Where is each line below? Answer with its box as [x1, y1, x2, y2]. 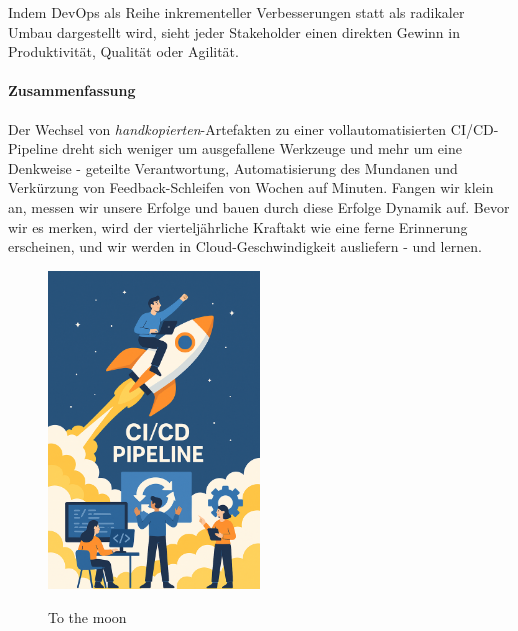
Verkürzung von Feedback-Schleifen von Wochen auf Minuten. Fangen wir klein [8, 177, 494, 198]
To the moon [48, 606, 127, 627]
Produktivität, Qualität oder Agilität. [8, 41, 239, 62]
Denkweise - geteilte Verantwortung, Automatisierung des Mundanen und [8, 157, 458, 178]
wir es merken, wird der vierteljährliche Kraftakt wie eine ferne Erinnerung [8, 216, 468, 237]
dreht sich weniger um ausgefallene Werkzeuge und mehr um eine [62, 138, 462, 159]
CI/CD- [450, 118, 499, 139]
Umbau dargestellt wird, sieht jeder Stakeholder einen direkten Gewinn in [8, 21, 460, 42]
